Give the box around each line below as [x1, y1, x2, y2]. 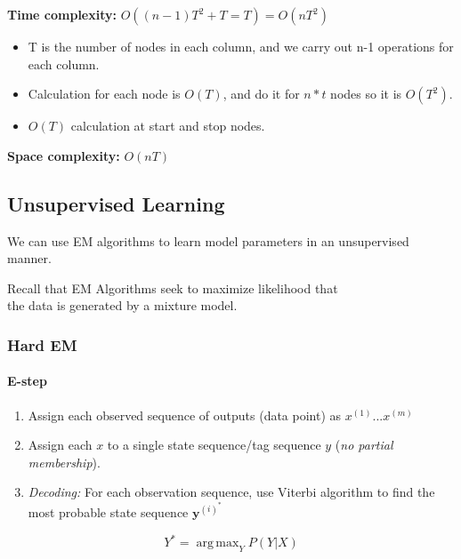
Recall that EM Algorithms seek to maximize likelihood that [7, 278, 338, 297]
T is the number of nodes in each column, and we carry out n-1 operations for [28, 37, 454, 55]
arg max [196, 537, 239, 550]
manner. [7, 249, 52, 268]
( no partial [335, 435, 393, 454]
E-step [7, 371, 47, 390]
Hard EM [7, 333, 77, 355]
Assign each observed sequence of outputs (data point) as [28, 405, 342, 424]
